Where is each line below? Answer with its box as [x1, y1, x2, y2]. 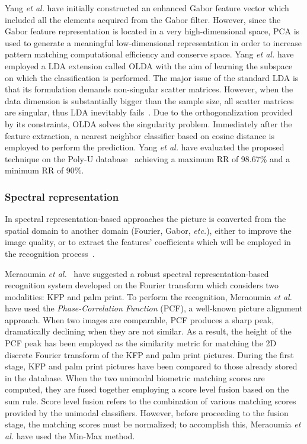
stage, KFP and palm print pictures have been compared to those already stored [5, 360, 298, 372]
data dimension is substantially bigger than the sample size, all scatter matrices [5, 94, 294, 107]
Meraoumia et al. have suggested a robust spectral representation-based [5, 267, 269, 279]
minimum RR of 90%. [5, 164, 84, 176]
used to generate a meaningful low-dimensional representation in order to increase [5, 36, 302, 49]
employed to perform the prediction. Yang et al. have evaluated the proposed [5, 141, 284, 153]
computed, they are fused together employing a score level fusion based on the [5, 383, 289, 395]
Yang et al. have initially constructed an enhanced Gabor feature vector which [5, 2, 289, 14]
